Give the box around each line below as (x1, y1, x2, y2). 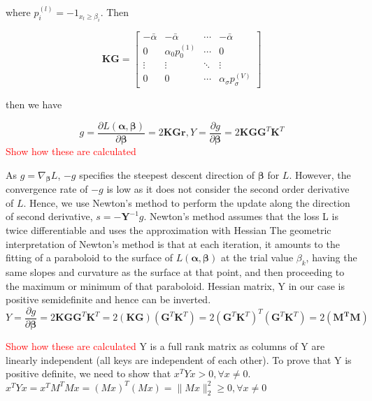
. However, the (289, 167, 351, 182)
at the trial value (221, 250, 294, 265)
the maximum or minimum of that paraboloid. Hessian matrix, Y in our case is (6, 278, 345, 293)
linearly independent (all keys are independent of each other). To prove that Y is (6, 352, 352, 367)
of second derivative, (6, 209, 93, 224)
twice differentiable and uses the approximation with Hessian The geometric (6, 223, 331, 238)
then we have (6, 97, 62, 112)
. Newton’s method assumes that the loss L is (143, 209, 338, 224)
